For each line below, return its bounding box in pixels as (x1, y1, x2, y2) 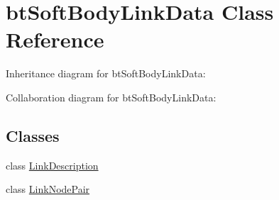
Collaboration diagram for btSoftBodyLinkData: (6, 89, 217, 104)
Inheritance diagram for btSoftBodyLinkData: (6, 66, 206, 81)
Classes (6, 124, 60, 146)
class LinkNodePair (6, 182, 90, 196)
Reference (6, 25, 104, 54)
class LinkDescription (6, 157, 99, 172)
